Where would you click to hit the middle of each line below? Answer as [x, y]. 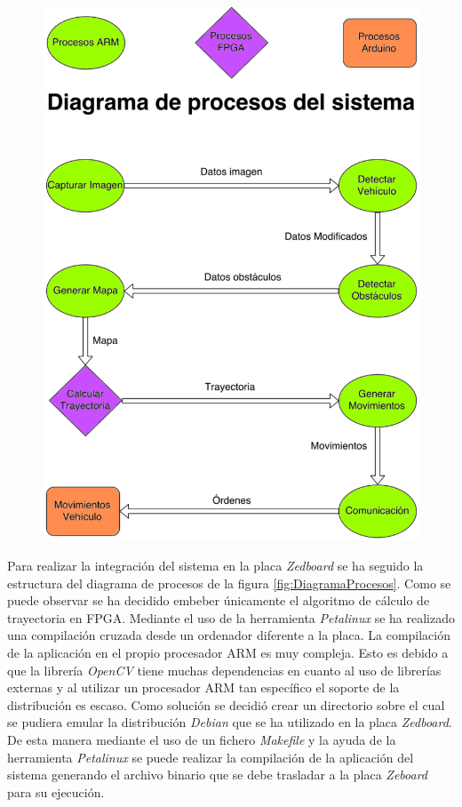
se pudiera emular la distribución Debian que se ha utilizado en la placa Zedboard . [230, 722]
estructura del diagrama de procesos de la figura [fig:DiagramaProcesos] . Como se [229, 583]
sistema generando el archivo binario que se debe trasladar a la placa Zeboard [218, 775]
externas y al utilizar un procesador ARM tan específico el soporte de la [203, 687]
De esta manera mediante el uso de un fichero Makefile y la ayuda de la [202, 740]
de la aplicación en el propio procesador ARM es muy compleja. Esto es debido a [228, 653]
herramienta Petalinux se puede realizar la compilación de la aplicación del [211, 757]
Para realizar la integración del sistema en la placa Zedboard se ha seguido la [215, 566]
